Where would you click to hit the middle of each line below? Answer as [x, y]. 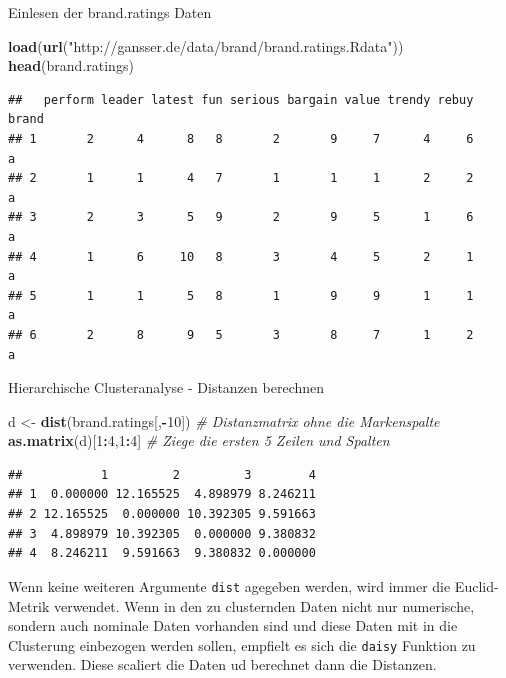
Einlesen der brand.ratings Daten [110, 12]
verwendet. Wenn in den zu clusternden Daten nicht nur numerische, [264, 605]
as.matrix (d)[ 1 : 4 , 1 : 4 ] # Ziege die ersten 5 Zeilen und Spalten [199, 440]
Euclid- [476, 585]
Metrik [29, 605]
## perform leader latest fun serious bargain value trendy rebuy [241, 99]
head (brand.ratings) [71, 65]
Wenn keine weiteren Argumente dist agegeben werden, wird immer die [229, 585]
